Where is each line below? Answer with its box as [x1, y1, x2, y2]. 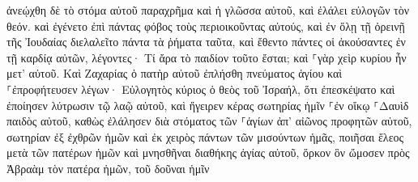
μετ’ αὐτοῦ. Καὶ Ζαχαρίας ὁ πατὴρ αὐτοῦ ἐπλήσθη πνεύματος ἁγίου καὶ [6, 65, 343, 82]
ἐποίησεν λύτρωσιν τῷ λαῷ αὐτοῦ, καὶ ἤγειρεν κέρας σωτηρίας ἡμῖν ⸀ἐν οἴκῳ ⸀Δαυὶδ [6, 96, 409, 113]
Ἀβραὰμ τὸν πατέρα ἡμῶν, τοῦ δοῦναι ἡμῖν [6, 159, 210, 176]
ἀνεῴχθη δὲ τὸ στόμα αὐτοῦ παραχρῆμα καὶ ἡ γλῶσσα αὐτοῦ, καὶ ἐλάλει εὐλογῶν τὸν [6, 2, 410, 18]
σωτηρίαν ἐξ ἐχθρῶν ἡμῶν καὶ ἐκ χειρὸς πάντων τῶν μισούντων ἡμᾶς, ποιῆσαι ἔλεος [6, 128, 404, 145]
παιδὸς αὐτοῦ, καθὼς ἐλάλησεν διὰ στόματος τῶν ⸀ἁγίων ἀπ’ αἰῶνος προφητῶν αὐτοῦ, [6, 112, 412, 129]
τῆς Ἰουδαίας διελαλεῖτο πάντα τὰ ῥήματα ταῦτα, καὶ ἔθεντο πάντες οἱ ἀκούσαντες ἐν [6, 33, 406, 50]
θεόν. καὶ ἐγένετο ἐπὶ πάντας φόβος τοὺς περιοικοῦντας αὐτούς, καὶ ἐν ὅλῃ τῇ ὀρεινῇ [6, 17, 405, 34]
